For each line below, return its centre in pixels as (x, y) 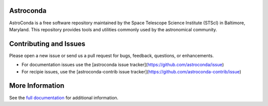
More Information (37, 86)
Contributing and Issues (47, 44)
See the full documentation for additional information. (64, 98)
